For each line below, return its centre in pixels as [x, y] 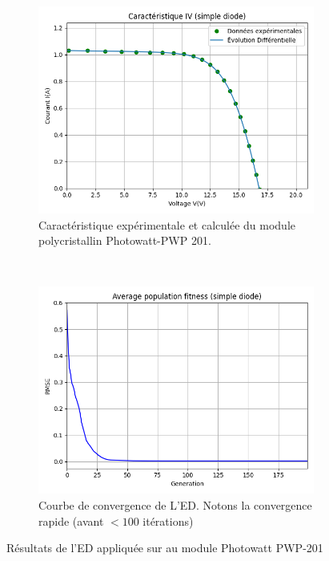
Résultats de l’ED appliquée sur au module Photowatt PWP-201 [165, 548]
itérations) [168, 520]
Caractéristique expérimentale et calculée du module [167, 224]
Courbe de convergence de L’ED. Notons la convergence [175, 504]
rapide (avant [71, 520]
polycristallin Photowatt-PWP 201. [125, 240]
